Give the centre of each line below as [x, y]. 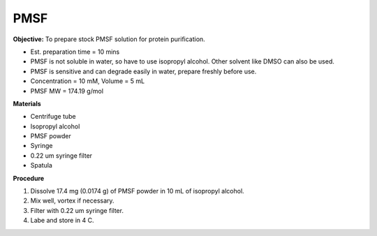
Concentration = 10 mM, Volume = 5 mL [88, 81]
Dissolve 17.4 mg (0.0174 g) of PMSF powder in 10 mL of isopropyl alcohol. [137, 191]
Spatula [41, 165]
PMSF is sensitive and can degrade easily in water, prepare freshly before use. [143, 71]
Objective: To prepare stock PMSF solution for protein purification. [109, 39]
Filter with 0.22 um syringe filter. [77, 210]
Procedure [29, 178]
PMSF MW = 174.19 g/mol [67, 91]
